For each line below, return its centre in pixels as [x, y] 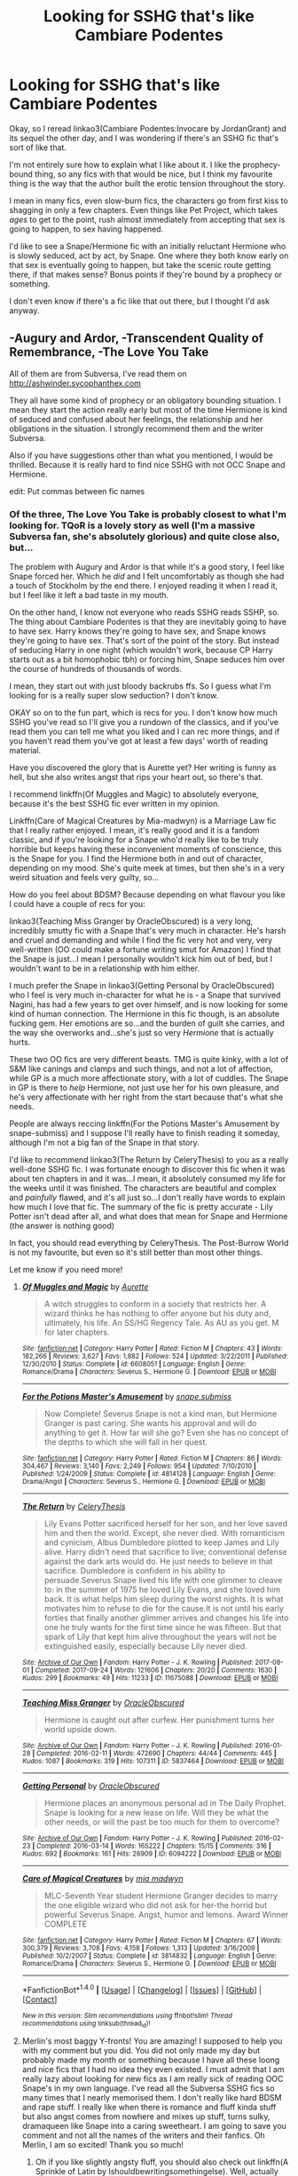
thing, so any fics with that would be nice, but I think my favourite [154, 174]
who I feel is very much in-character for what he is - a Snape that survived [145, 995]
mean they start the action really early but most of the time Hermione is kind [149, 409]
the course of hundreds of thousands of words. [96, 669]
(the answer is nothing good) [62, 1226]
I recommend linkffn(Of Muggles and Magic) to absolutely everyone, [134, 794]
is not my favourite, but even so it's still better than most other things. [136, 1252]
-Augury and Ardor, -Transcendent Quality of [137, 339]
